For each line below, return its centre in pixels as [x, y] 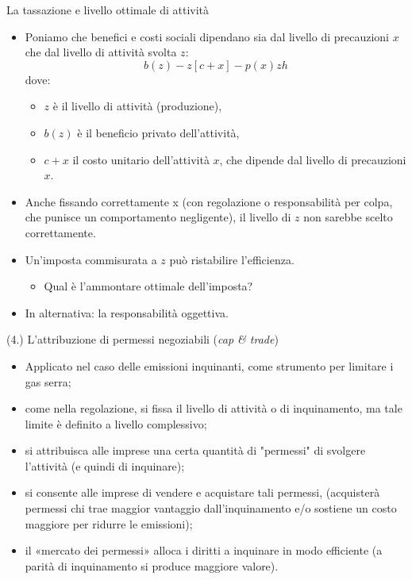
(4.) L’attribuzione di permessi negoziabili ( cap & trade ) [142, 339]
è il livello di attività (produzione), [137, 106]
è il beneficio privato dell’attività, [158, 132]
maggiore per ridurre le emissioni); [109, 523]
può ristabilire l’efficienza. [232, 259]
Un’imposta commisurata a [91, 259]
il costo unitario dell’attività [141, 159]
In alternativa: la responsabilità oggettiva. [127, 312]
